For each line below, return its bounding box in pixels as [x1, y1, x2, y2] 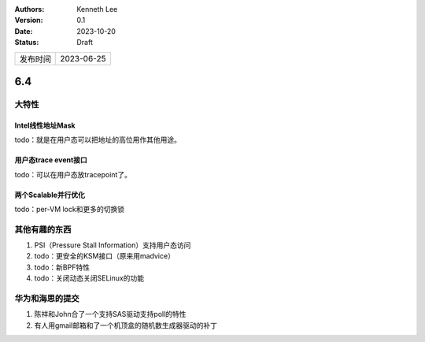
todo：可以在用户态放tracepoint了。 [14, 169, 131, 179]
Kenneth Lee [76, 5, 118, 13]
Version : [14, 16, 43, 25]
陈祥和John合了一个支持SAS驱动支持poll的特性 [34, 310, 187, 319]
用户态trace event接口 [14, 155, 88, 165]
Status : [14, 38, 39, 47]
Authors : [14, 5, 45, 13]
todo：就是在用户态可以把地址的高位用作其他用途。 [14, 135, 181, 145]
